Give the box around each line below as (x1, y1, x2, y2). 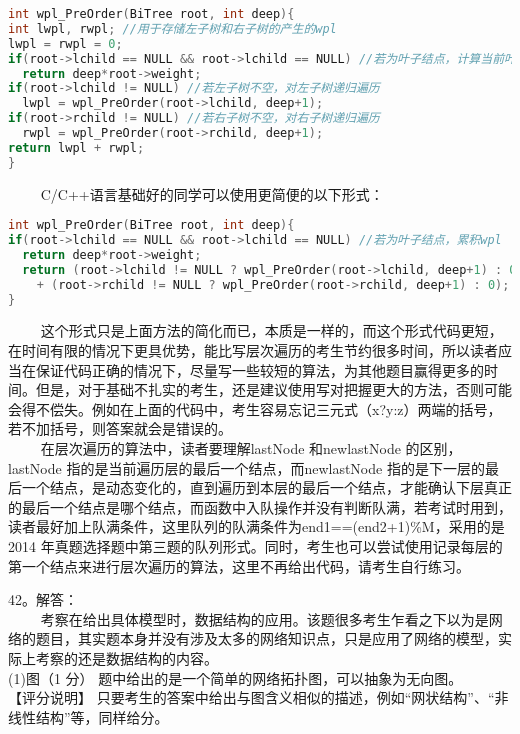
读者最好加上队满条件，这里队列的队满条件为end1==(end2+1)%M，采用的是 (8, 516, 505, 537)
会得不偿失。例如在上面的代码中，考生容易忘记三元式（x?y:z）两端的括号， (8, 398, 502, 419)
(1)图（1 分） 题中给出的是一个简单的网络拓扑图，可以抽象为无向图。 (8, 667, 463, 688)
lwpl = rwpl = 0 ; (8, 36, 123, 51)
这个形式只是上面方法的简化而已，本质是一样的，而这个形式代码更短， (40, 320, 503, 341)
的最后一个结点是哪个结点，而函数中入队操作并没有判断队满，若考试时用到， (8, 496, 512, 517)
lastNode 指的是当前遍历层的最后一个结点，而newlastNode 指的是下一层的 (8, 457, 485, 478)
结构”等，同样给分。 (35, 706, 169, 727)
